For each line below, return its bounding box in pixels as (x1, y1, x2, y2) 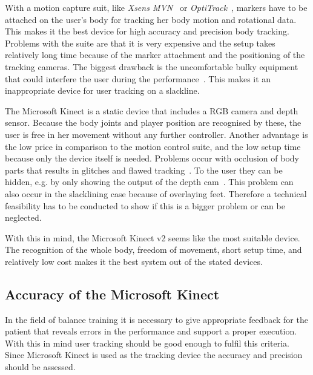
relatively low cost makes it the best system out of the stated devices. (5, 255, 263, 267)
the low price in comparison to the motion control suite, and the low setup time (5, 140, 301, 152)
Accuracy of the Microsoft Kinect (5, 284, 220, 303)
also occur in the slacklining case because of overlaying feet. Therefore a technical (5, 187, 307, 200)
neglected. (5, 211, 42, 224)
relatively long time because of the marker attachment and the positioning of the (5, 48, 305, 61)
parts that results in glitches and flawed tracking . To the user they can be (5, 163, 283, 176)
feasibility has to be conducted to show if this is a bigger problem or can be (5, 199, 285, 212)
